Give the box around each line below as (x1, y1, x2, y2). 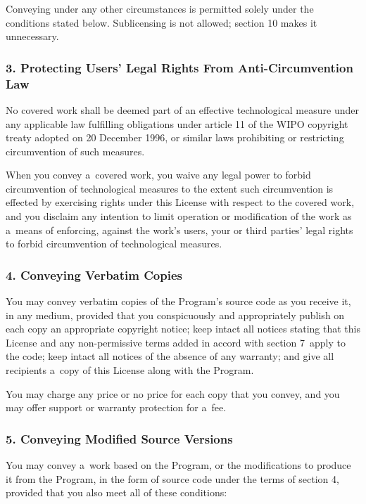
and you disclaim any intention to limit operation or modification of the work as (6, 209, 352, 224)
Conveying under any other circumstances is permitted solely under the (6, 1, 314, 15)
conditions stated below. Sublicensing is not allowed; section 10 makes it (6, 15, 317, 30)
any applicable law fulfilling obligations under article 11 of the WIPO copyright (6, 116, 348, 131)
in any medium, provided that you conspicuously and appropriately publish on (6, 307, 345, 322)
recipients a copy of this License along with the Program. (6, 363, 254, 377)
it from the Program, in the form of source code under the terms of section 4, (6, 471, 339, 486)
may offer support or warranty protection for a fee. (6, 400, 227, 415)
